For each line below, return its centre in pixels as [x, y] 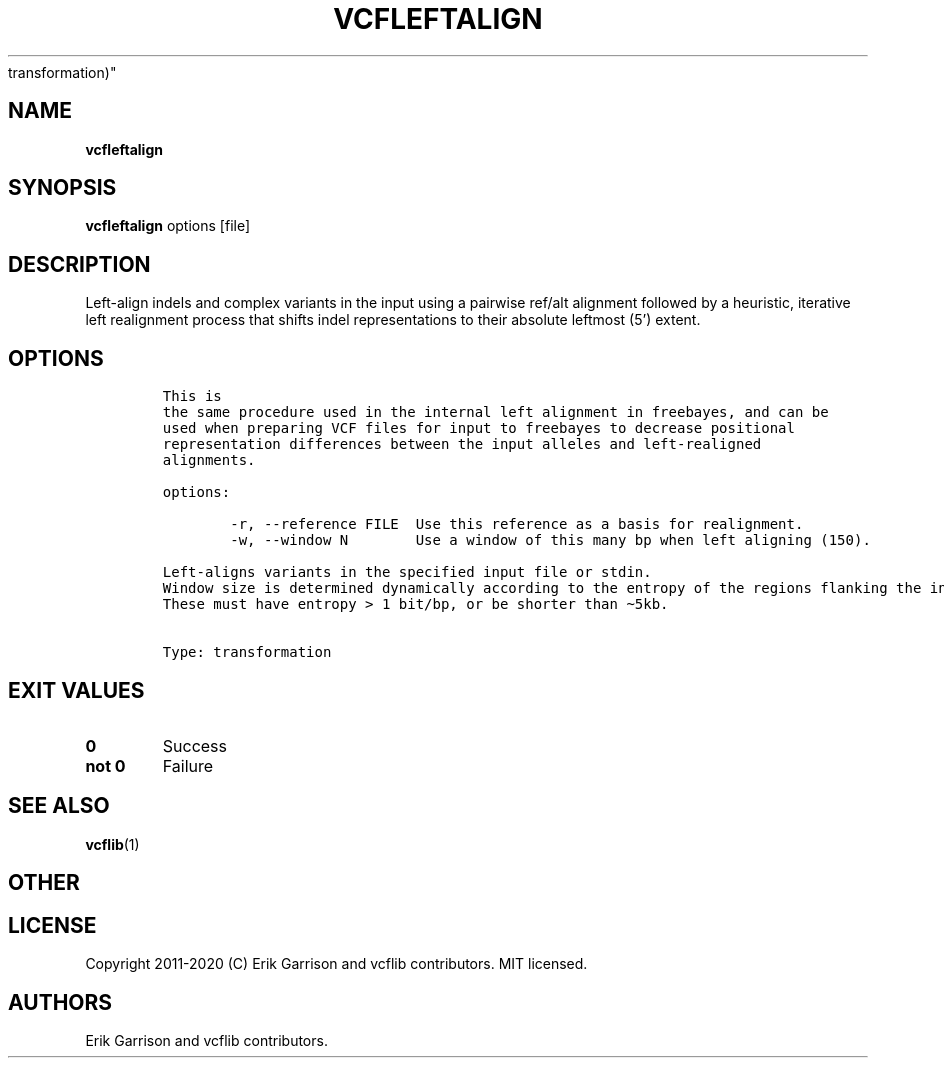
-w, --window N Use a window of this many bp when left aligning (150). [550, 540]
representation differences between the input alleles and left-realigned [462, 444]
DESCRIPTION [79, 264]
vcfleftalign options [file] [168, 226]
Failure [188, 765]
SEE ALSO [59, 806]
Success [195, 745]
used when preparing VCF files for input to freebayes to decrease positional [478, 428]
